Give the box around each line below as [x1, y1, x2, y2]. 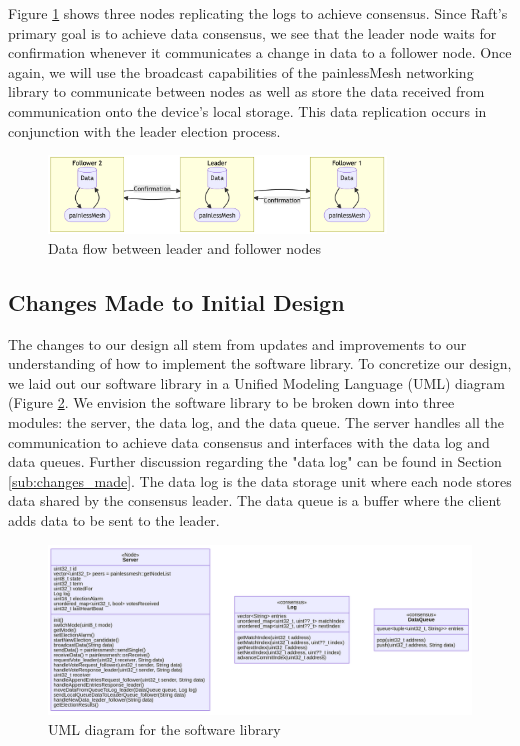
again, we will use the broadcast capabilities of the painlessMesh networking [8, 61, 474, 82]
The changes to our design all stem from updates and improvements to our [8, 333, 467, 354]
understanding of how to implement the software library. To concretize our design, [8, 353, 512, 374]
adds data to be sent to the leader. [8, 510, 220, 531]
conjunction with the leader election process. [8, 120, 281, 141]
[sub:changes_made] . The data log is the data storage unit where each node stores [8, 470, 512, 491]
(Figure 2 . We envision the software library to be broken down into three [8, 392, 455, 413]
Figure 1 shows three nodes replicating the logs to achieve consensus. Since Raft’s [8, 3, 508, 23]
